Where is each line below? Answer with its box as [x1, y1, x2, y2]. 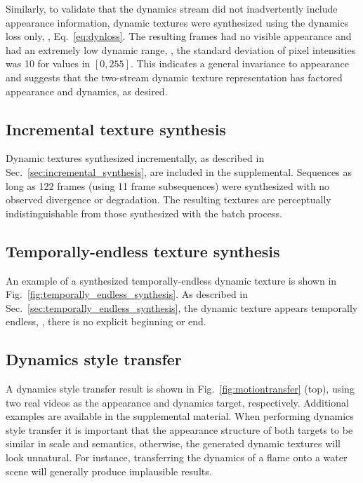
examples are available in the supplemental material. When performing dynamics [6, 409, 354, 423]
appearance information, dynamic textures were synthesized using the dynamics [6, 15, 349, 29]
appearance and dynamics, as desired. [6, 83, 168, 98]
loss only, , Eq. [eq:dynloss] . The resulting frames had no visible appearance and [6, 29, 352, 43]
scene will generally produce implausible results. [6, 463, 212, 478]
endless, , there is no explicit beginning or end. [6, 314, 206, 329]
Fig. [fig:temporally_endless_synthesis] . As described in [6, 287, 249, 301]
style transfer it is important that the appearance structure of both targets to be [6, 422, 353, 437]
